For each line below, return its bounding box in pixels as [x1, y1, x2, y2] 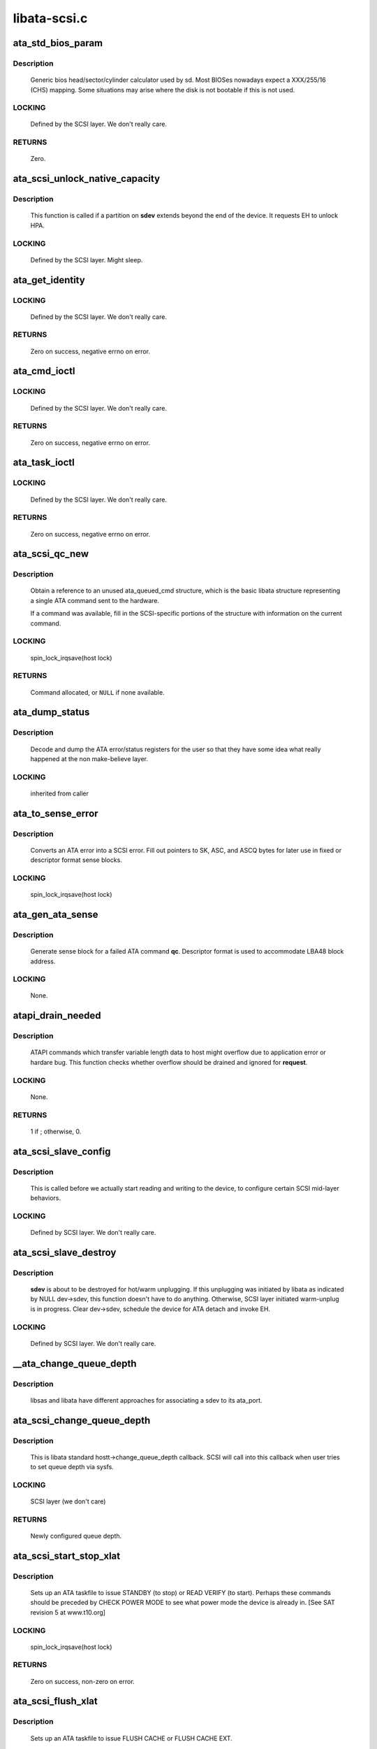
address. [30, 957, 56, 965]
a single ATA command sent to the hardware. [30, 596, 160, 604]
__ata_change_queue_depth [13, 1357, 137, 1369]
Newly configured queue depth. [30, 1532, 122, 1540]
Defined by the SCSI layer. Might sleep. [30, 255, 143, 264]
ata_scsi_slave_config [13, 1145, 111, 1157]
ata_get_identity [13, 274, 85, 286]
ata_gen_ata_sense [13, 908, 98, 920]
